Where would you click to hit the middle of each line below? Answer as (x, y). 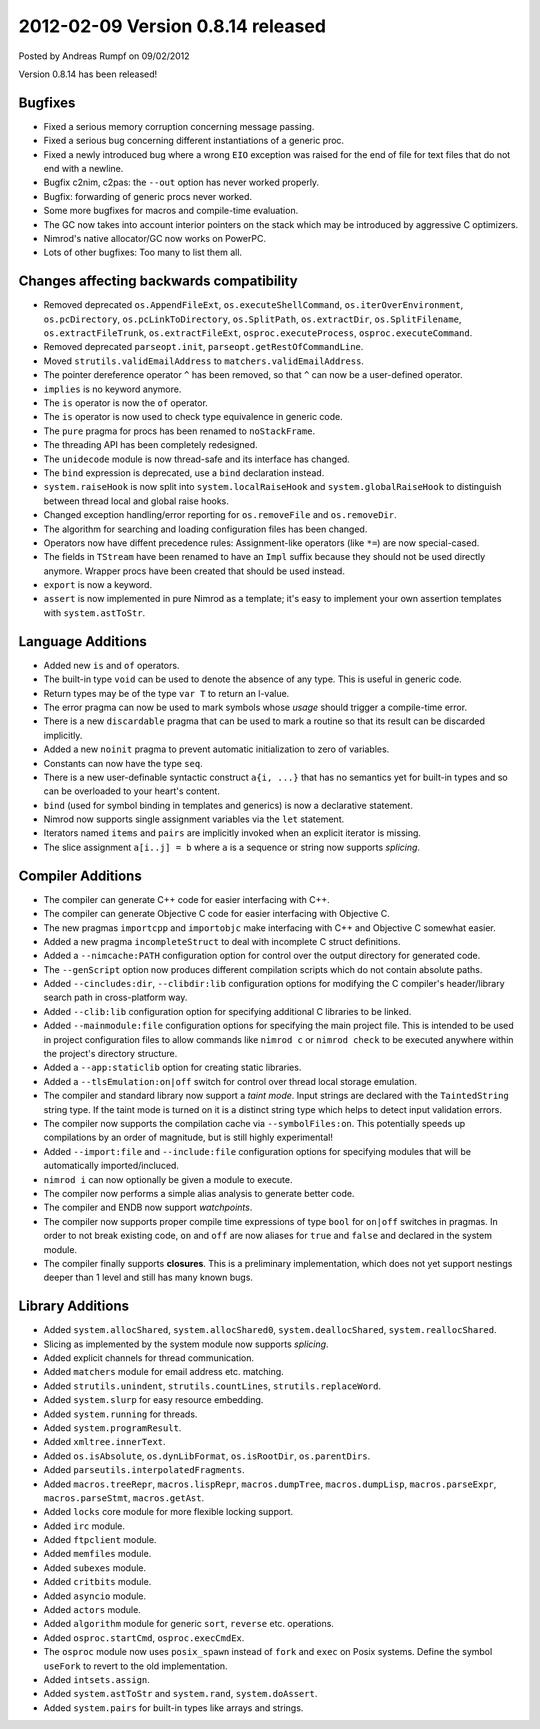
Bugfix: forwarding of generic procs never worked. (147, 196)
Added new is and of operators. (111, 665)
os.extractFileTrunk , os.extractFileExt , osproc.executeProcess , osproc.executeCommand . (258, 333)
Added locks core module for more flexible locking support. (168, 1512)
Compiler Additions (80, 875)
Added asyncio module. (95, 1596)
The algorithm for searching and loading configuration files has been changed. (205, 529)
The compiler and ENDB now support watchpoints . (148, 1207)
